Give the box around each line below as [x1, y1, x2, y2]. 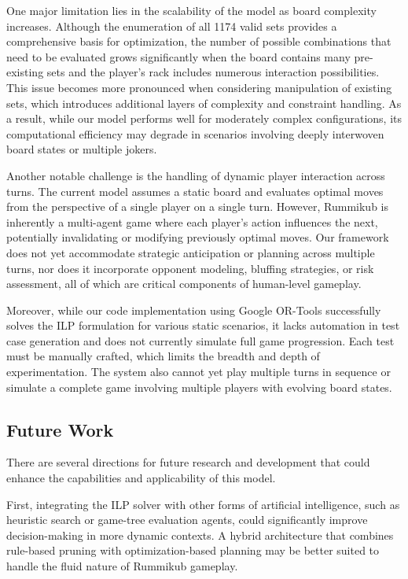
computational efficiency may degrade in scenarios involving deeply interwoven [6, 125, 384, 142]
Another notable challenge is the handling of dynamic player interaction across [6, 167, 385, 183]
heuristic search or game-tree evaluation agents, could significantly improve [6, 511, 368, 528]
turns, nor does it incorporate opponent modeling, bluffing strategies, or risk [6, 260, 374, 276]
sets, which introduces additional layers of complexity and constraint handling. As [6, 94, 402, 111]
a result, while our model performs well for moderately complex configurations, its [6, 110, 402, 127]
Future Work [6, 417, 114, 441]
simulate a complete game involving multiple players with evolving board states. [6, 378, 392, 395]
